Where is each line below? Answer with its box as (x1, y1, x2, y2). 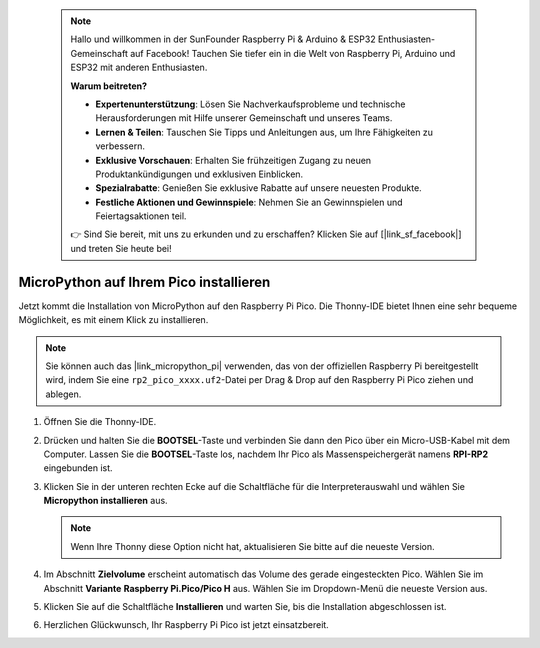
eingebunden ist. (43, 462, 114, 474)
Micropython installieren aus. (43, 495, 169, 507)
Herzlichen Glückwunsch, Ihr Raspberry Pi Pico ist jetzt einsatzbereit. (43, 619, 329, 631)
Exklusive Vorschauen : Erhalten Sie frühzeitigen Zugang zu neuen (95, 154, 372, 166)
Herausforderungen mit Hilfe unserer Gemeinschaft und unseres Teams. (95, 112, 393, 124)
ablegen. (45, 388, 82, 400)
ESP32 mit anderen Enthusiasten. (70, 61, 208, 74)
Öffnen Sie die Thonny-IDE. (43, 416, 157, 428)
